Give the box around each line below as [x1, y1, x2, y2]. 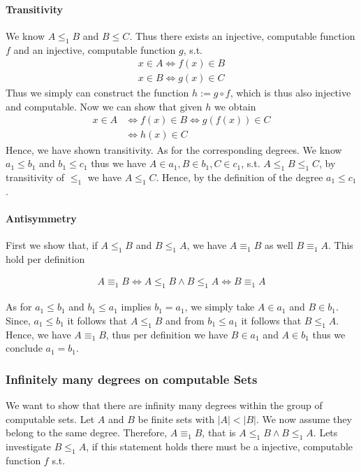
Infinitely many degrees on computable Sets [6, 370, 258, 387]
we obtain [214, 99, 256, 113]
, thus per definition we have [105, 327, 228, 341]
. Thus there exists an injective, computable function [129, 28, 355, 43]
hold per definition [6, 251, 85, 266]
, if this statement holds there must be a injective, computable [86, 439, 353, 454]
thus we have [91, 156, 147, 171]
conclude [6, 341, 43, 355]
